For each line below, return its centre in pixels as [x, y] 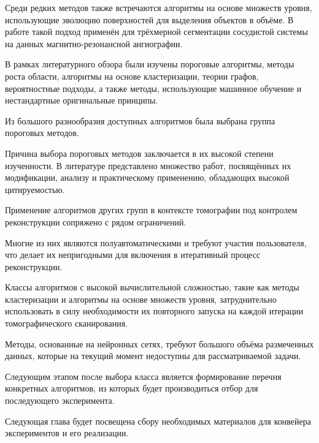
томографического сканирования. [66, 323]
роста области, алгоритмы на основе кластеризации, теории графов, [132, 76]
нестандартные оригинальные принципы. [82, 100]
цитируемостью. [35, 189]
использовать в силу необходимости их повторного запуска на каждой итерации [154, 311]
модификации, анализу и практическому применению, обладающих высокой [147, 177]
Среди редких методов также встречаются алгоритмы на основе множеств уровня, [159, 7]
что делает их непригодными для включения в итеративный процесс [133, 255]
